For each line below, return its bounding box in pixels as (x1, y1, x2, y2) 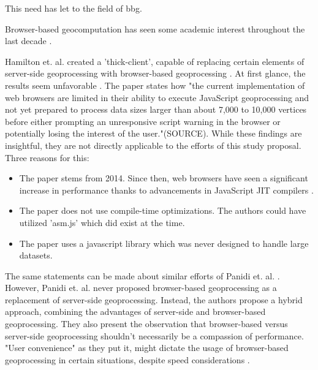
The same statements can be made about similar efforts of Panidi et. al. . (5, 269, 280, 282)
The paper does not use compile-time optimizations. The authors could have (19, 204, 306, 217)
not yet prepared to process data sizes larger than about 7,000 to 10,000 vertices (5, 103, 307, 116)
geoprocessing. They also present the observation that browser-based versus (5, 317, 288, 330)
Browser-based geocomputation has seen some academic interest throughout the (5, 22, 305, 35)
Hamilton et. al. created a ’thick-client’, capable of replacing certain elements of (5, 55, 305, 67)
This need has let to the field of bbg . (5, 2, 142, 14)
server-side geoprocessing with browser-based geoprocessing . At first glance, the (5, 67, 306, 80)
